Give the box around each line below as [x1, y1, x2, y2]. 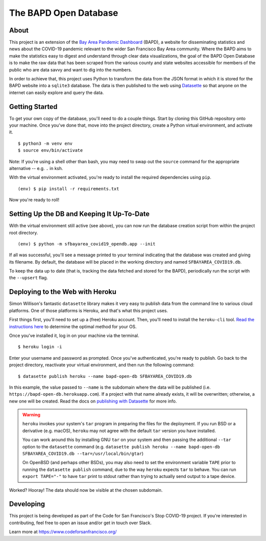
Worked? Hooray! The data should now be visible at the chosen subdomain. [9, 487, 163, 493]
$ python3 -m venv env [18, 140, 73, 146]
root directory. [9, 230, 38, 236]
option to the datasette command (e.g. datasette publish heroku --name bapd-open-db [22, 443, 220, 449]
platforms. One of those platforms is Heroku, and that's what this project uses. [9, 307, 168, 313]
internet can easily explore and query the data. [9, 89, 104, 96]
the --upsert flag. [9, 275, 48, 281]
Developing [9, 500, 45, 508]
